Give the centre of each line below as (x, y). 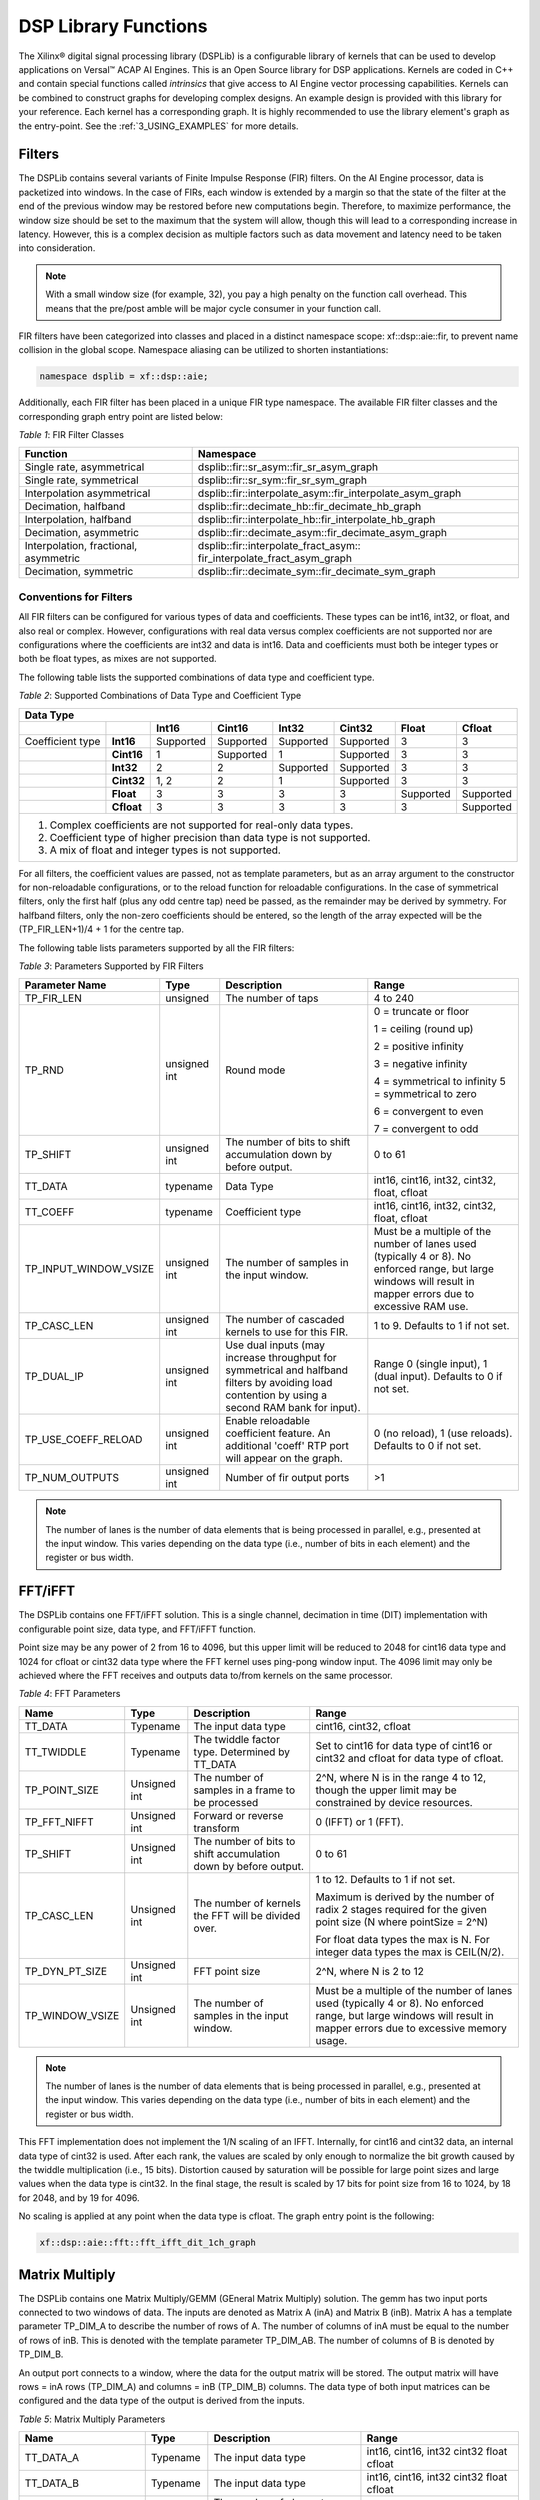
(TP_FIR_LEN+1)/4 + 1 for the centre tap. (101, 929)
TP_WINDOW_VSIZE (72, 2015)
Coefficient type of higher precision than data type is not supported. (210, 837)
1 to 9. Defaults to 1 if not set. (441, 1326)
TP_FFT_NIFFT (59, 1822)
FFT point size (227, 1971)
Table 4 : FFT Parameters (69, 1694)
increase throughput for (281, 1358)
